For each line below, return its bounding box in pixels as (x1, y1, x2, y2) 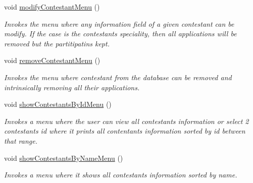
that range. (4, 135, 38, 146)
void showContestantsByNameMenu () (4, 152, 123, 163)
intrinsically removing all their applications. (4, 82, 140, 92)
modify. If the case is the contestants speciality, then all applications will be (4, 28, 237, 39)
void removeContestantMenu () (4, 55, 100, 66)
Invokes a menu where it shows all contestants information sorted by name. (4, 169, 237, 180)
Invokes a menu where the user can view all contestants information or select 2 (4, 115, 249, 126)
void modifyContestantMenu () (4, 2, 100, 12)
